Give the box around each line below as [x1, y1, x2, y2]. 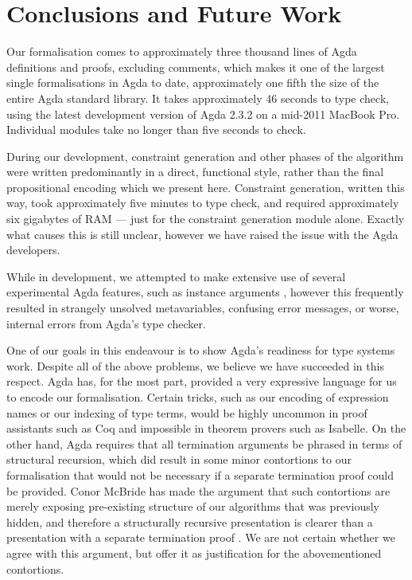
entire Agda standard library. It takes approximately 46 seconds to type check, [6, 89, 390, 106]
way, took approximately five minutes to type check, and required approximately [6, 194, 399, 211]
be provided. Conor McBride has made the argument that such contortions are [6, 482, 391, 499]
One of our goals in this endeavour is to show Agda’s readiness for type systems [6, 342, 395, 359]
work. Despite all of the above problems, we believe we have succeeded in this [6, 357, 384, 374]
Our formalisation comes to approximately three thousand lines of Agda [6, 43, 357, 60]
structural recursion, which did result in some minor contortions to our [6, 451, 352, 468]
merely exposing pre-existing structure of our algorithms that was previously [6, 498, 379, 515]
